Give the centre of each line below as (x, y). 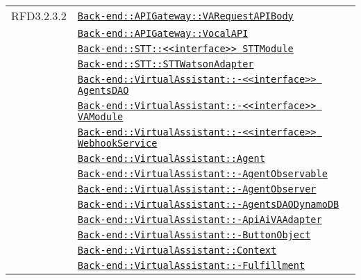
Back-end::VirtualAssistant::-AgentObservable (202, 174)
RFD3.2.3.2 (39, 16)
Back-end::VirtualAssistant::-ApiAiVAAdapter (200, 220)
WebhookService (117, 143)
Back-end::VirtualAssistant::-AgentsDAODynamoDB (208, 204)
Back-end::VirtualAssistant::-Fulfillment (191, 265)
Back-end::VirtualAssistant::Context (177, 250)
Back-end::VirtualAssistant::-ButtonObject (194, 235)
